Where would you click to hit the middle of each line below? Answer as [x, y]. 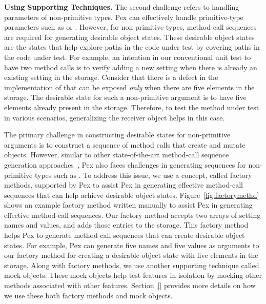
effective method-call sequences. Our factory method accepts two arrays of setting [132, 215]
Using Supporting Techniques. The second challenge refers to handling [122, 7]
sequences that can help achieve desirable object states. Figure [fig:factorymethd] [132, 195]
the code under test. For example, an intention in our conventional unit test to [128, 57]
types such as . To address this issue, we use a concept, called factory [143, 175]
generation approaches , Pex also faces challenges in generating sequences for [125, 164]
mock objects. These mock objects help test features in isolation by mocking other [133, 275]
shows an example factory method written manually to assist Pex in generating [128, 205]
